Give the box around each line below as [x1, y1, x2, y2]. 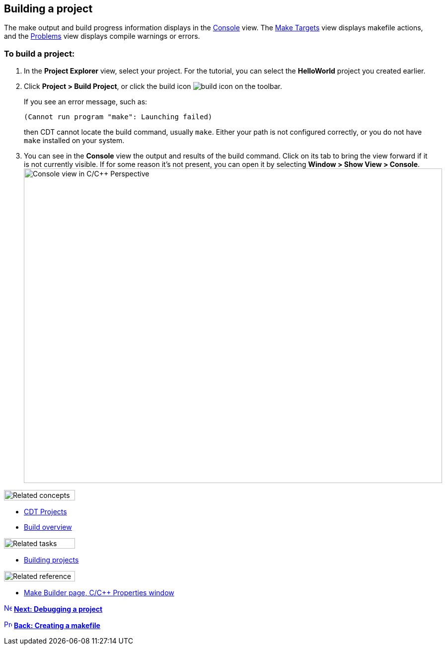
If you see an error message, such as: [24, 97, 148, 106]
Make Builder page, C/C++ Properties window [24, 588, 174, 597]
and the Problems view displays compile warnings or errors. [4, 32, 200, 41]
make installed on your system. [24, 136, 125, 145]
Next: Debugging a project [13, 605, 103, 614]
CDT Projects [24, 507, 67, 516]
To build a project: [4, 48, 75, 59]
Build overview [24, 523, 72, 532]
